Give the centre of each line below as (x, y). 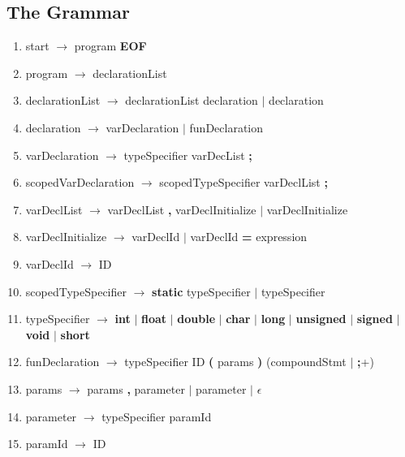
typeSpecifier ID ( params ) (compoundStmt (235, 362)
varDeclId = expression (249, 237)
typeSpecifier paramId (157, 416)
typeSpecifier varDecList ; (188, 155)
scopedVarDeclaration (80, 182)
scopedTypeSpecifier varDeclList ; (243, 182)
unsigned (321, 319)
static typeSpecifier (201, 291)
